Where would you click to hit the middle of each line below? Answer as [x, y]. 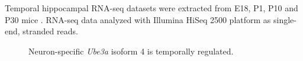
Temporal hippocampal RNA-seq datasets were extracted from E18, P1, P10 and [151, 8]
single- [285, 19]
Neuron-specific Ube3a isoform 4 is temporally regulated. [131, 51]
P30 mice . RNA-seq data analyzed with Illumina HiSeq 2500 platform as [138, 19]
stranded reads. [50, 31]
